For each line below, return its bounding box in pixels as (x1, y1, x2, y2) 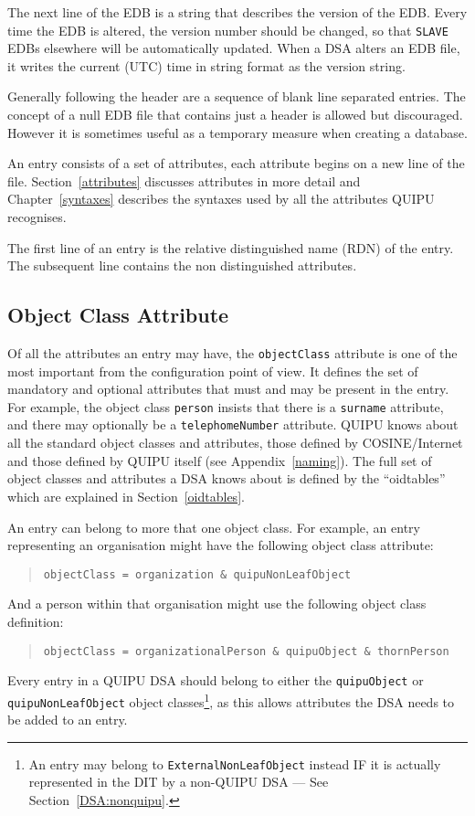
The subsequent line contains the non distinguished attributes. (7, 256, 357, 275)
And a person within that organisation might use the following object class (7, 594, 427, 613)
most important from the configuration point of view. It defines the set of (7, 361, 418, 380)
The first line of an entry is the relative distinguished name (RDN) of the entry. (7, 238, 454, 257)
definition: (7, 611, 64, 631)
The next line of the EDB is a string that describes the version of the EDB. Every (7, 3, 468, 21)
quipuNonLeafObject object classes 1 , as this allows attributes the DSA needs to (7, 689, 455, 711)
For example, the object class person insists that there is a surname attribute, (7, 397, 444, 416)
